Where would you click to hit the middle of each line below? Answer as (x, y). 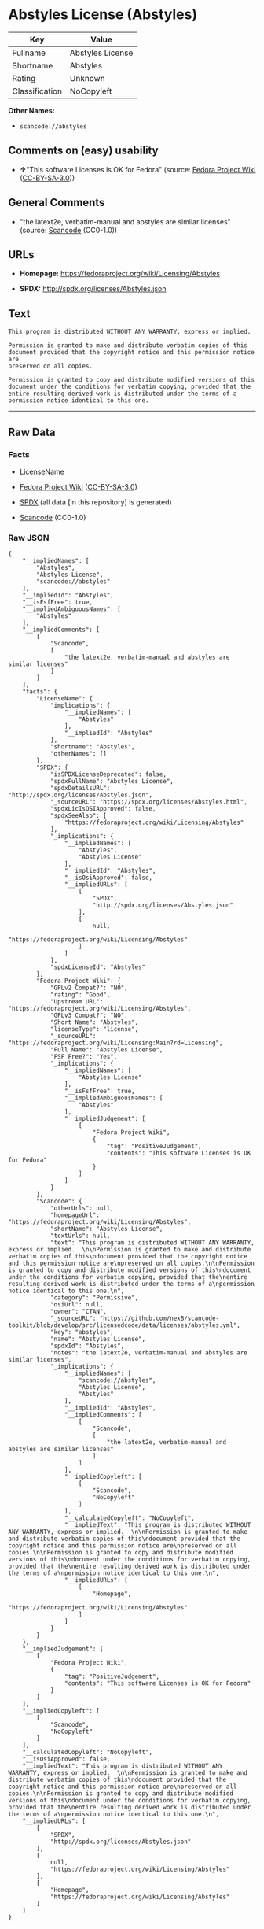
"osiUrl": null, (77, 1305)
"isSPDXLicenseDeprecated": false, (108, 774)
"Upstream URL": (77, 1002)
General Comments (57, 203)
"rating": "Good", (80, 995)
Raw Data (32, 432)
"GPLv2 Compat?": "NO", (89, 988)
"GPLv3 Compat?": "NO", (89, 1016)
